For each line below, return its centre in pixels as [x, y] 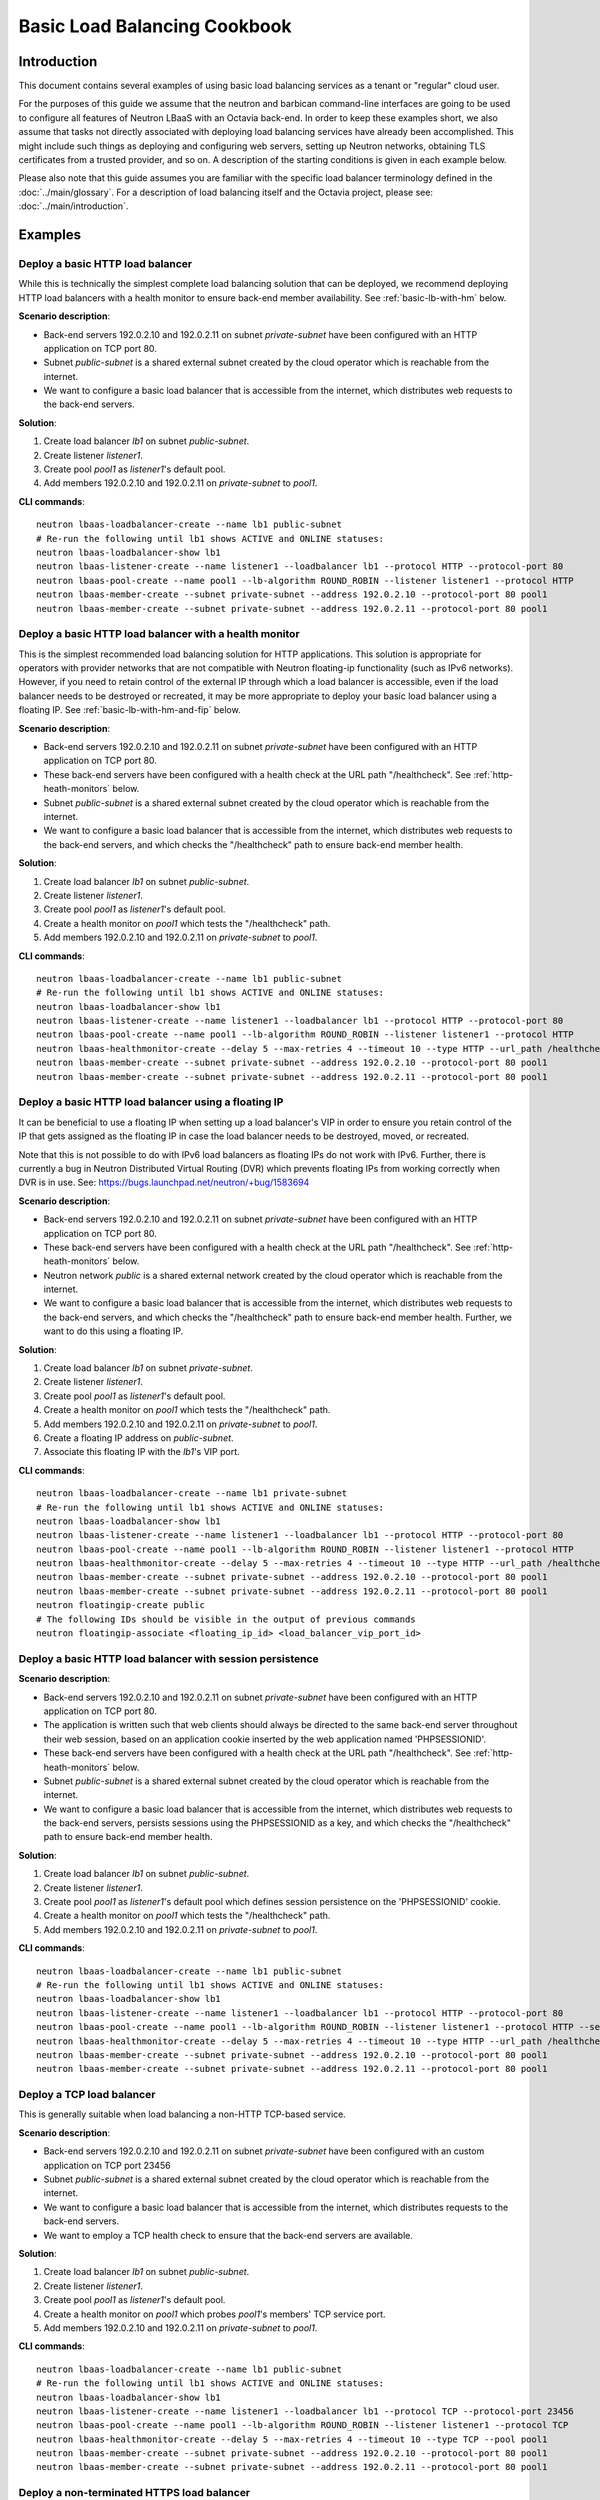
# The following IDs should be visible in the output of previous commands [226, 1619]
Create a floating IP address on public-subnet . [138, 1437]
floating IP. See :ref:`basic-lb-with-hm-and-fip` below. [129, 710]
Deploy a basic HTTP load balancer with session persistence [168, 1658]
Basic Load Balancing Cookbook [155, 26]
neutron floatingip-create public [120, 1605]
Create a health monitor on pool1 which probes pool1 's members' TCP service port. [214, 2314]
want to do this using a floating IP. [113, 1331]
